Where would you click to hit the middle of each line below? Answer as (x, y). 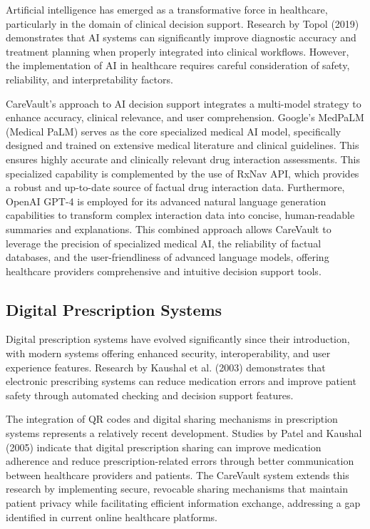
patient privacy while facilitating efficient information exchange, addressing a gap (183, 503)
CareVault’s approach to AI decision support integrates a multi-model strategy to (184, 103)
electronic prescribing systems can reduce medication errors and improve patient (181, 381)
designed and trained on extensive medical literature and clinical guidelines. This (183, 145)
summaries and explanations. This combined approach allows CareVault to (169, 228)
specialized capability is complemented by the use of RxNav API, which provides (183, 173)
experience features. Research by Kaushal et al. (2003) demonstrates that (166, 367)
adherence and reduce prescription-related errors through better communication (180, 461)
